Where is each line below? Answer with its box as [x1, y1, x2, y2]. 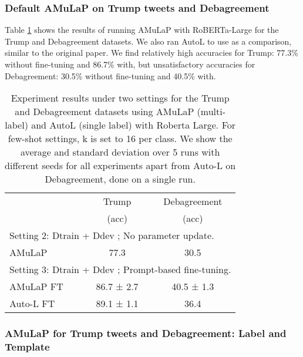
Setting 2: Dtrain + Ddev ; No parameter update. [9, 228, 214, 243]
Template [5, 339, 50, 354]
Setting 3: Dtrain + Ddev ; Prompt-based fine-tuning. [9, 262, 231, 277]
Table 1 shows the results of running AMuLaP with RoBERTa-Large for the [5, 23, 279, 36]
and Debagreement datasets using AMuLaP [15, 105, 194, 119]
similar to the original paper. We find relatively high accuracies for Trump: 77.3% [5, 46, 298, 59]
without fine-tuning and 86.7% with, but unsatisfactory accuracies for [5, 58, 255, 70]
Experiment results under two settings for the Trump [11, 91, 230, 105]
